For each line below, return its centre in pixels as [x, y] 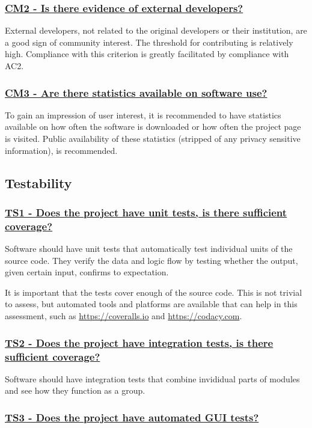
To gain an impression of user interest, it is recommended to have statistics [143, 115]
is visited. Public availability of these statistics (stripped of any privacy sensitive [153, 138]
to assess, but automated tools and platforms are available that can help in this [151, 304]
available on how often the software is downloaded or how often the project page [153, 127]
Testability [38, 182]
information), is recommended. [61, 150]
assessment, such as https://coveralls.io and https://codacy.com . [124, 316]
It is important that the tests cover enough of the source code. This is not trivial [154, 292]
